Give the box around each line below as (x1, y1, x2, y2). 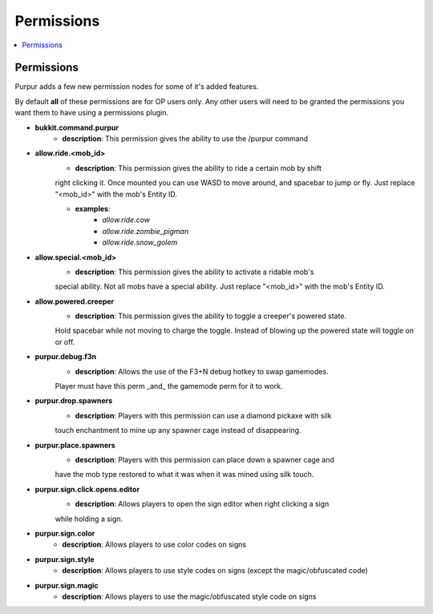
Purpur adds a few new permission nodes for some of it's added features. (14, 82, 259, 91)
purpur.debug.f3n (34, 352, 96, 362)
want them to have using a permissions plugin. (14, 108, 168, 118)
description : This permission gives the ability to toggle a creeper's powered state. (75, 311, 347, 321)
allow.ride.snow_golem (102, 237, 178, 248)
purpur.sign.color (34, 528, 95, 538)
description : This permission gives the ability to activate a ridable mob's (75, 267, 314, 277)
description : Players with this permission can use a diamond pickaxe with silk (75, 410, 332, 420)
